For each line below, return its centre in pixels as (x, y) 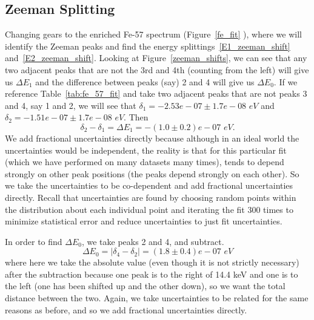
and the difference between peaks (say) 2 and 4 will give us (145, 81)
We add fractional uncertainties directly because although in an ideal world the (152, 138)
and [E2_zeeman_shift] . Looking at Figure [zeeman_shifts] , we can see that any (156, 58)
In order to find (34, 241)
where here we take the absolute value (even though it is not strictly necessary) (152, 262)
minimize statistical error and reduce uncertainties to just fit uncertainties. (144, 221)
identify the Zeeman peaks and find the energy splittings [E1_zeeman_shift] (148, 46)
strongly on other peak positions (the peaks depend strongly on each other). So (152, 173)
